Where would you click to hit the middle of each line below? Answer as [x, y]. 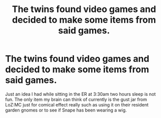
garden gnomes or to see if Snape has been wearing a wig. [66, 110]
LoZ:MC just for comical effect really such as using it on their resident [77, 104]
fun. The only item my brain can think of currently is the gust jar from [76, 99]
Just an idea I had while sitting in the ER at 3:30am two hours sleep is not [80, 94]
